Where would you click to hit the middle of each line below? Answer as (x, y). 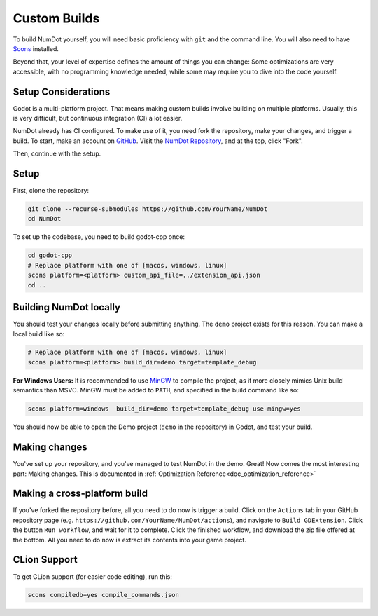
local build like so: (39, 334)
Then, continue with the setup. (57, 153)
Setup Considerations (62, 91)
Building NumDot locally (67, 307)
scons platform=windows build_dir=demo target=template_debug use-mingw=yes (164, 409)
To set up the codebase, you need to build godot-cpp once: (99, 237)
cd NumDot (44, 219)
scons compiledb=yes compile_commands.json (104, 595)
